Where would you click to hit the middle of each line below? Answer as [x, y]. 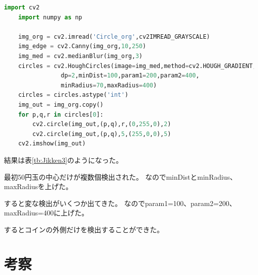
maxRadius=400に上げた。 [46, 213]
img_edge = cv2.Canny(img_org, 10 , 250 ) [82, 46]
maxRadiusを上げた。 [38, 186]
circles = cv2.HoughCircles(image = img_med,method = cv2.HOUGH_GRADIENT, [137, 66]
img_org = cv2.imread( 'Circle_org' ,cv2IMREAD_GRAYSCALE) [114, 36]
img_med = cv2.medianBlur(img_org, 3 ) [80, 56]
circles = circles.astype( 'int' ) [73, 95]
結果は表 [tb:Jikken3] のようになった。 [64, 160]
